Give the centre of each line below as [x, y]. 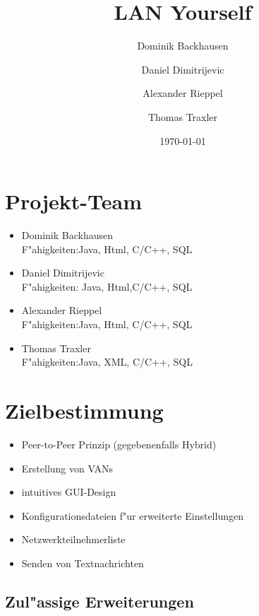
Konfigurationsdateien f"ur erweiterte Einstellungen [132, 515]
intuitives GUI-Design [69, 492]
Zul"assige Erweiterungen [100, 601]
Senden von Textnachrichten [83, 563]
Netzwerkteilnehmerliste [73, 539]
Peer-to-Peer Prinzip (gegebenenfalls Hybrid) [119, 444]
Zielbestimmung [84, 410]
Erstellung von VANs [67, 468]
